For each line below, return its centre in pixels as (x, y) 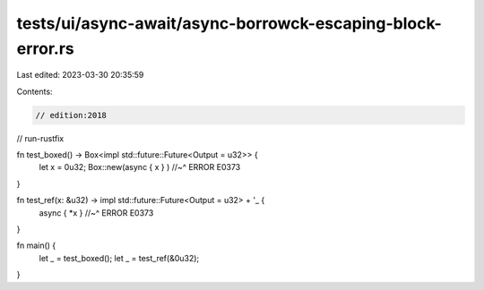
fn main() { (36, 245)
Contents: (35, 91)
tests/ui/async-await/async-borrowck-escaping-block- (229, 23)
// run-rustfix (40, 138)
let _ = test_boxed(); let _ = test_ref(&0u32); (119, 258)
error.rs (46, 48)
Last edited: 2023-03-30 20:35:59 (80, 75)
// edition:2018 (71, 115)
